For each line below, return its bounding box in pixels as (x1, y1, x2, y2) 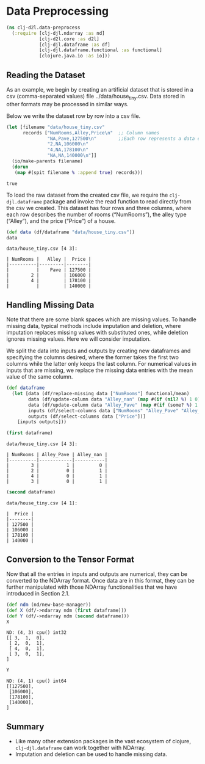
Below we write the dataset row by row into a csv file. (6, 112, 141, 120)
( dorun (12, 164, 29, 170)
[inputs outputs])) (17, 419, 67, 425)
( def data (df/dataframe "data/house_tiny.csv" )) (6, 229, 135, 235)
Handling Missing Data (6, 299, 95, 310)
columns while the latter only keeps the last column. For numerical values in (6, 360, 197, 368)
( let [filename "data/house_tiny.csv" (6, 124, 105, 130)
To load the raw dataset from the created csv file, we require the (6, 191, 168, 198)
